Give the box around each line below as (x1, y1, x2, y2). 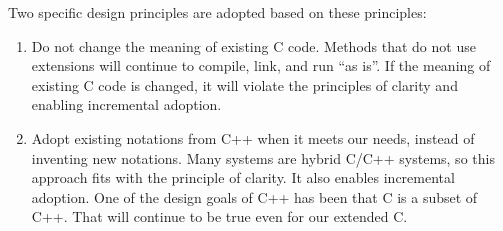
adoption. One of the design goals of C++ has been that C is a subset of (31, 186, 478, 207)
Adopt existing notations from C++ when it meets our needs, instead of (31, 127, 475, 148)
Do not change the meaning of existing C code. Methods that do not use (31, 35, 476, 56)
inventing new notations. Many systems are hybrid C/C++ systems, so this (31, 147, 495, 168)
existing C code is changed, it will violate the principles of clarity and (31, 74, 458, 95)
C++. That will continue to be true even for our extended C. (31, 206, 408, 227)
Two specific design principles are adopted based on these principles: (8, 2, 427, 22)
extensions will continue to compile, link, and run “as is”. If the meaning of (31, 55, 491, 76)
